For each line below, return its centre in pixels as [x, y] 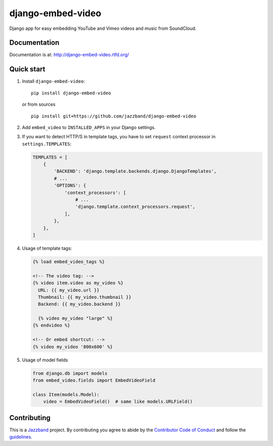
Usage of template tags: [47, 248]
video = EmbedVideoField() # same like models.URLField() [118, 402]
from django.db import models [70, 373]
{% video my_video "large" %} [76, 318]
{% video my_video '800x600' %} [73, 347]
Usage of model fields [45, 360]
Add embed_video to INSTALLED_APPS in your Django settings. [89, 127]
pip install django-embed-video [71, 93]
